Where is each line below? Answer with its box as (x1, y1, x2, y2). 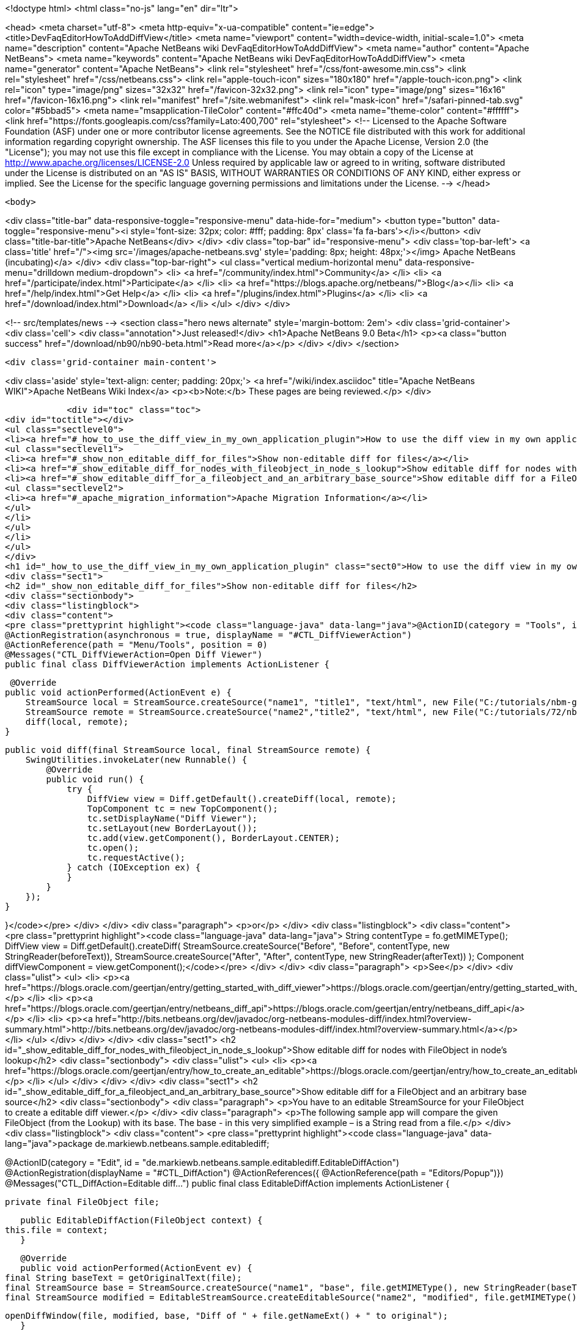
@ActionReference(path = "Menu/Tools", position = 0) (5, 640, 268, 650)
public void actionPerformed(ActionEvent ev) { (20, 1263, 252, 1273)
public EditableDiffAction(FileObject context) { (20, 1215, 263, 1225)
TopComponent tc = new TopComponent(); (87, 804, 278, 813)
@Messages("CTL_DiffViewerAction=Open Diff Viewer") (5, 650, 263, 659)
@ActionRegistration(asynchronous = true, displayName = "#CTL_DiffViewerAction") (5, 630, 412, 640)
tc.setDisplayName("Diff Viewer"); (87, 813, 258, 823)
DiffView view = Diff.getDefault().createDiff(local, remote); (87, 794, 397, 804)
